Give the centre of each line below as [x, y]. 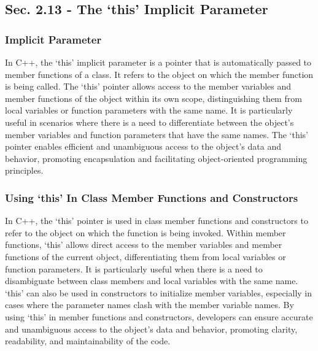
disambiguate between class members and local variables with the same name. [152, 281]
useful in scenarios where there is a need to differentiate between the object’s [149, 122]
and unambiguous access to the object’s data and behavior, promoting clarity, [151, 329]
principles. [24, 170]
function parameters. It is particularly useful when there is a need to [134, 268]
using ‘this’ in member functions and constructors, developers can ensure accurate [159, 316]
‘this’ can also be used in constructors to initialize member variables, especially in [159, 292]
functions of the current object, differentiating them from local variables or [145, 256]
